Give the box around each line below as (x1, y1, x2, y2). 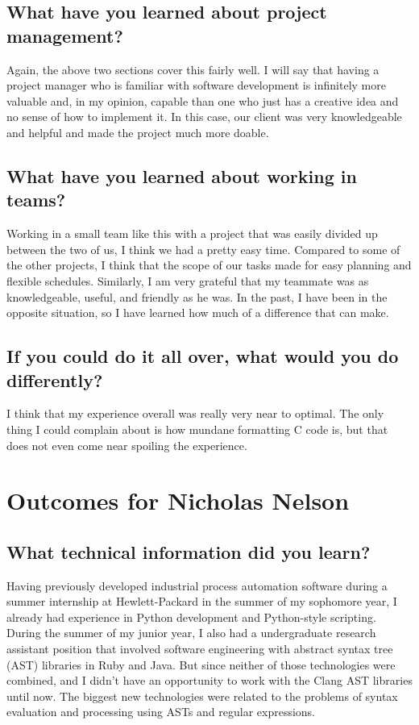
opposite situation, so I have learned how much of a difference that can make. (6, 304, 389, 321)
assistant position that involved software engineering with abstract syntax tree (6, 640, 393, 657)
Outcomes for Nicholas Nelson (6, 484, 350, 517)
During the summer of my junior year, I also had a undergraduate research (6, 624, 376, 641)
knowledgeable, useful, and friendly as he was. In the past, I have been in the (6, 288, 388, 305)
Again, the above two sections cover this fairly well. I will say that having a (6, 60, 380, 77)
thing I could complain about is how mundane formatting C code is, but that (6, 420, 388, 437)
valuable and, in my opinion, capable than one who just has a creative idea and (6, 92, 399, 109)
